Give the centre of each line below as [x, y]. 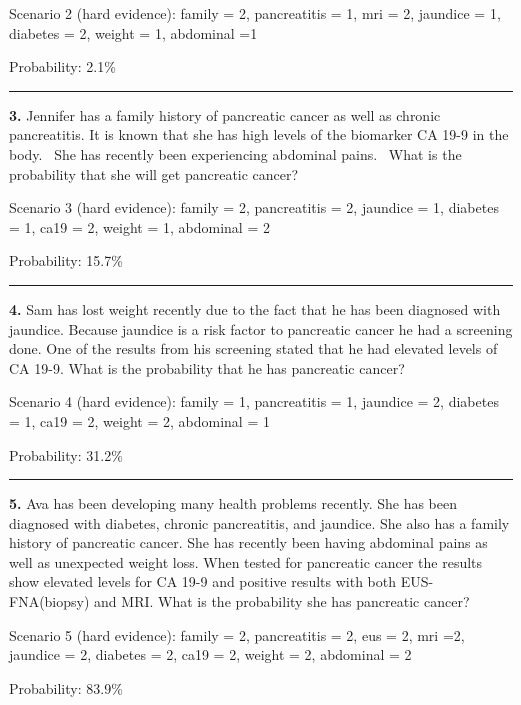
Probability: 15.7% [66, 260]
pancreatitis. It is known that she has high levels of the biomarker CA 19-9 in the [259, 134]
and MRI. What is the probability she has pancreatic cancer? [282, 601]
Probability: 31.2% [66, 454]
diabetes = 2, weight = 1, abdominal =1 [133, 32]
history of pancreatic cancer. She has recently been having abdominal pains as [248, 542]
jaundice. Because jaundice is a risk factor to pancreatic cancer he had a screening [261, 328]
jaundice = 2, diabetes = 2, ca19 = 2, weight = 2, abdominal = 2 [210, 654]
